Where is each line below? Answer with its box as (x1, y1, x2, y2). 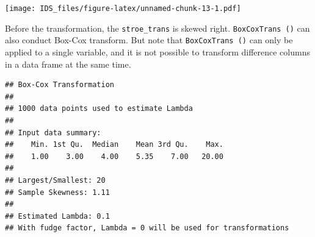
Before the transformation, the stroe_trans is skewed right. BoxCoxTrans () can (5, 21, 310, 34)
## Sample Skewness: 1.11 (5, 188, 110, 197)
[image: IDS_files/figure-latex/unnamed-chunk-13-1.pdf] (5, 4, 241, 13)
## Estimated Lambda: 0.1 (5, 211, 110, 221)
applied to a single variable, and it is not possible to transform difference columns (5, 45, 310, 58)
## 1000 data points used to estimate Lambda (5, 104, 193, 113)
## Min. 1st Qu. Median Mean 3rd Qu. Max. (5, 140, 223, 149)
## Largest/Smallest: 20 (5, 175, 106, 185)
